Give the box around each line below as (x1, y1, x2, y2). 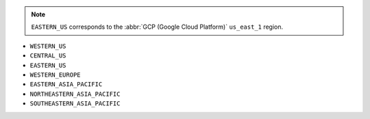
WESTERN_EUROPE (29, 70, 82, 79)
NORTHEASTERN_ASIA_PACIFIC (29, 90, 121, 98)
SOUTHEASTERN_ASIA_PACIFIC (29, 100, 121, 107)
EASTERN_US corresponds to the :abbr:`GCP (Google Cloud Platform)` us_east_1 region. (31, 23, 284, 31)
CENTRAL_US (29, 52, 66, 59)
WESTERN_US (29, 42, 66, 50)
